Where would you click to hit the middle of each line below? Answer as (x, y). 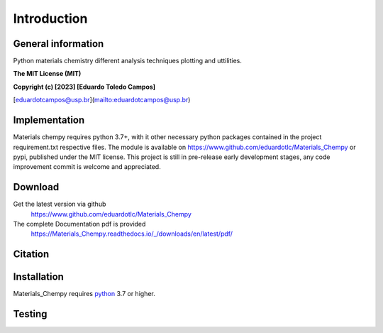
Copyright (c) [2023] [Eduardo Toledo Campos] (84, 87)
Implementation (49, 120)
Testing (30, 314)
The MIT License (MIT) (47, 74)
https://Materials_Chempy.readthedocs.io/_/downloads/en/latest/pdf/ (132, 234)
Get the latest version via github (60, 204)
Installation (38, 277)
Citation (31, 255)
